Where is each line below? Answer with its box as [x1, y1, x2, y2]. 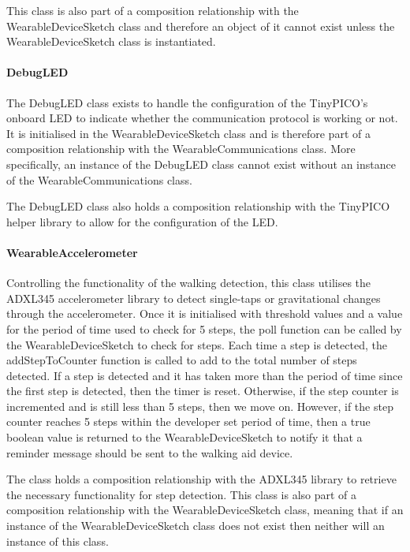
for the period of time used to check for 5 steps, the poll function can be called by [6, 320, 402, 337]
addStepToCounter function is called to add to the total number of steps [6, 352, 357, 368]
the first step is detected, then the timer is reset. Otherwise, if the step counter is [6, 382, 399, 399]
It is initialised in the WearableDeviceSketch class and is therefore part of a [6, 125, 371, 141]
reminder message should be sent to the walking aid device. [6, 444, 293, 461]
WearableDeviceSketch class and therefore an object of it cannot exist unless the [6, 17, 395, 34]
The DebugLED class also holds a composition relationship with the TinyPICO [6, 198, 390, 214]
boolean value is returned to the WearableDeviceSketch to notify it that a [6, 429, 363, 446]
